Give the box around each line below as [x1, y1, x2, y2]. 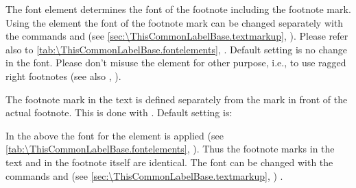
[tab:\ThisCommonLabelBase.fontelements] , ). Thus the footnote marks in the [5, 142, 335, 156]
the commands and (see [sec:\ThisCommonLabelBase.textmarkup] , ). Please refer [5, 29, 348, 43]
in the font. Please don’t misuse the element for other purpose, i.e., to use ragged [5, 55, 346, 70]
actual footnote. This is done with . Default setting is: [5, 105, 233, 120]
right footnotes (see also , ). [5, 68, 121, 83]
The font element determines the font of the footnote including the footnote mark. [5, 2, 351, 16]
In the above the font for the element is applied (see [5, 128, 224, 142]
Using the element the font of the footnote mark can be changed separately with [5, 15, 344, 29]
